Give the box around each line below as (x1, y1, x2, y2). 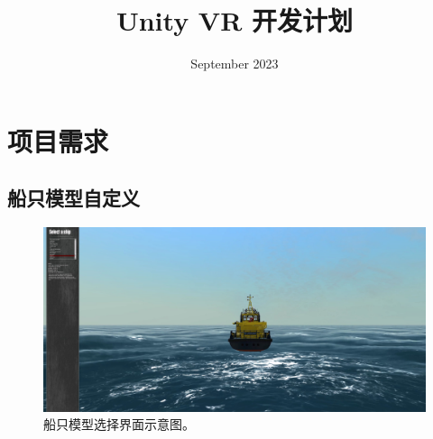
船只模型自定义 (7, 184, 140, 212)
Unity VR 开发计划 (115, 2, 354, 39)
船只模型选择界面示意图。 (43, 415, 195, 434)
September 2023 (190, 54, 279, 73)
